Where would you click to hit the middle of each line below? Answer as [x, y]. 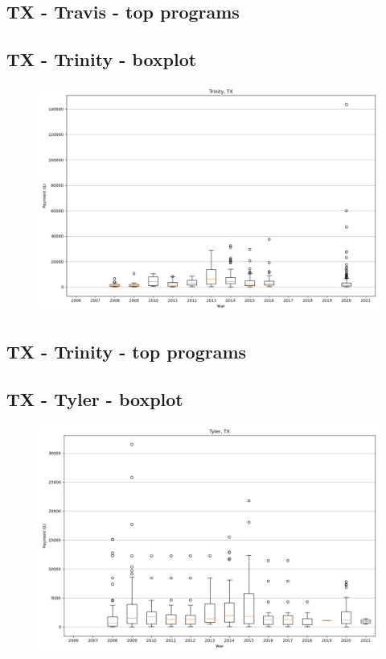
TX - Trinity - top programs [127, 352]
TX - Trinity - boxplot [102, 59]
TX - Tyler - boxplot [95, 399]
